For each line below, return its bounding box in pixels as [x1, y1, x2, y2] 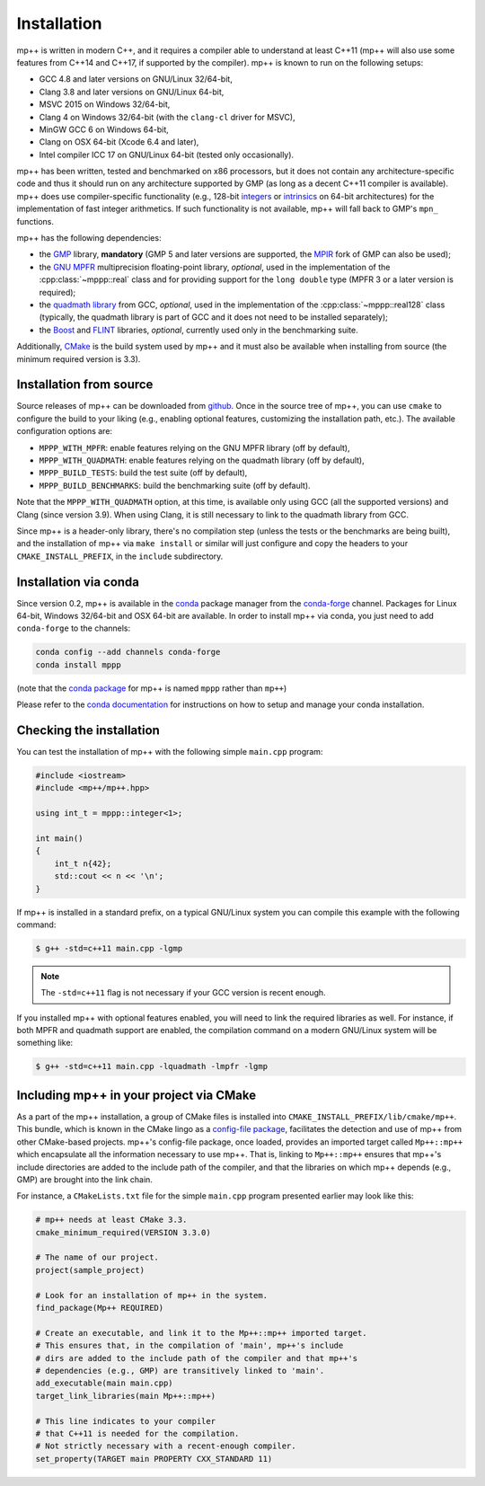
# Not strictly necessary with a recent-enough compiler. [35, 1441, 296, 1451]
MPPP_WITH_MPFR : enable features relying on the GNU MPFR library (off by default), [39, 442, 350, 453]
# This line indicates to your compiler [35, 1416, 216, 1426]
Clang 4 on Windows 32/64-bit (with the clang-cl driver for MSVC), [39, 111, 295, 122]
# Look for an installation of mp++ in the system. [35, 1290, 269, 1300]
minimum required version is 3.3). [16, 353, 141, 364]
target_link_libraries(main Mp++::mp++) [35, 1391, 216, 1401]
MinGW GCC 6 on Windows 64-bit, [39, 124, 170, 135]
